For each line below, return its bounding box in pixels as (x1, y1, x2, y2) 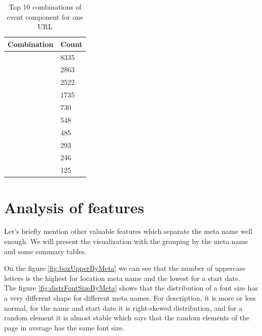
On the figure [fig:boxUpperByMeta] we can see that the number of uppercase (4, 263, 246, 273)
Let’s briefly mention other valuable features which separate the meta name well (4, 226, 253, 236)
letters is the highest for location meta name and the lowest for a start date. (4, 272, 240, 283)
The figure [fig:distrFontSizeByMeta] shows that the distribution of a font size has (4, 282, 258, 293)
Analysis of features (4, 197, 144, 217)
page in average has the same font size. (4, 322, 124, 332)
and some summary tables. (4, 246, 87, 256)
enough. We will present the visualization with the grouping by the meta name (4, 236, 248, 247)
